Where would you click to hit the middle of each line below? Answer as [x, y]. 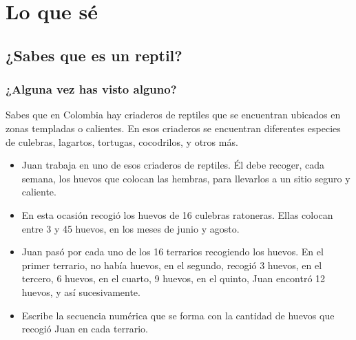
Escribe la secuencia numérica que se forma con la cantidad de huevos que [178, 315]
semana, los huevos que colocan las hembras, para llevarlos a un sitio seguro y [186, 178]
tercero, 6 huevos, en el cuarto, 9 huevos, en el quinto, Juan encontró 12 [174, 278]
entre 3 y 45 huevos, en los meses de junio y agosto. [130, 228]
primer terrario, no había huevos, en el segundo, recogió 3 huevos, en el [172, 265]
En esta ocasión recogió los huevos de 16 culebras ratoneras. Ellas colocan [177, 214]
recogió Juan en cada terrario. [85, 329]
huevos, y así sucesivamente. [81, 291]
